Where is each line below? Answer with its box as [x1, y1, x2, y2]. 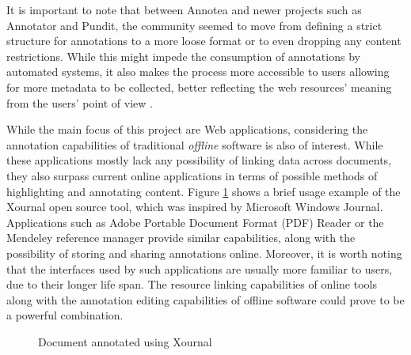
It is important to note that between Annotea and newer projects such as [6, 2, 362, 17]
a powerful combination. [6, 307, 124, 323]
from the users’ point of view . [6, 94, 153, 111]
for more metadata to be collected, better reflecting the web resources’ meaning [6, 78, 392, 95]
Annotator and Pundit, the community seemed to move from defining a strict [6, 17, 382, 33]
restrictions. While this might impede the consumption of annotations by [6, 47, 360, 64]
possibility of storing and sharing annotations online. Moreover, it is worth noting [6, 244, 402, 261]
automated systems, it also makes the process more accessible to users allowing [6, 63, 390, 80]
